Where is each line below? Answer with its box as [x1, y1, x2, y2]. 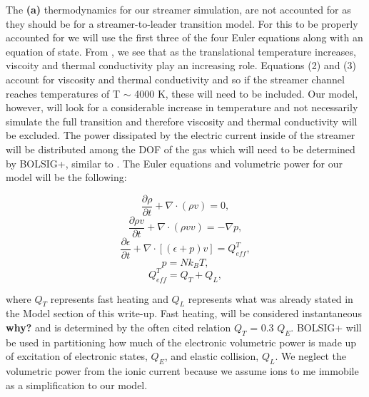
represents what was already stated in [188, 291, 353, 306]
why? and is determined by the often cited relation [6, 320, 231, 335]
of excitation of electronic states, [6, 349, 148, 364]
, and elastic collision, [164, 349, 259, 364]
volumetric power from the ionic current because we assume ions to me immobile [6, 364, 359, 378]
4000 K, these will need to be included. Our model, [134, 86, 358, 100]
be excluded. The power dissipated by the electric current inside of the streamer [6, 128, 355, 143]
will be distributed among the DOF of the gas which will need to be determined [6, 141, 355, 156]
